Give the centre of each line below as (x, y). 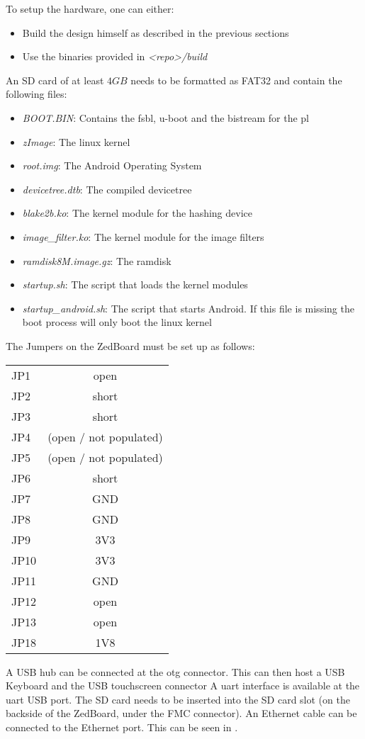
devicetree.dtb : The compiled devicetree (107, 189)
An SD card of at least (55, 80)
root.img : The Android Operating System (112, 165)
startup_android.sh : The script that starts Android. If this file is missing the (188, 308)
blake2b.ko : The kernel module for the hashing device (137, 213)
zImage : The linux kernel (76, 141)
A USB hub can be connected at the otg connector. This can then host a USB (175, 671)
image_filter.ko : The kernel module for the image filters (143, 236)
